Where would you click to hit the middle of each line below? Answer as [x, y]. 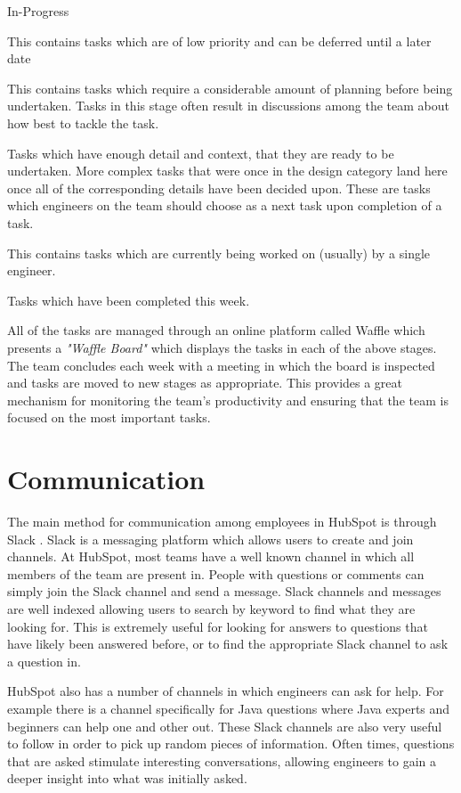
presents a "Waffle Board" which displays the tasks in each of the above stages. [222, 347]
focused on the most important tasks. [109, 417]
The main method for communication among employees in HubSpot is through [222, 521]
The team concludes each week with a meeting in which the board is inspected [221, 365]
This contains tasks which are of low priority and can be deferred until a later [219, 41]
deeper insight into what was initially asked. [127, 778]
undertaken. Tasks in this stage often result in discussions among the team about [228, 106]
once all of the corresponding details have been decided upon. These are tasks [219, 188]
